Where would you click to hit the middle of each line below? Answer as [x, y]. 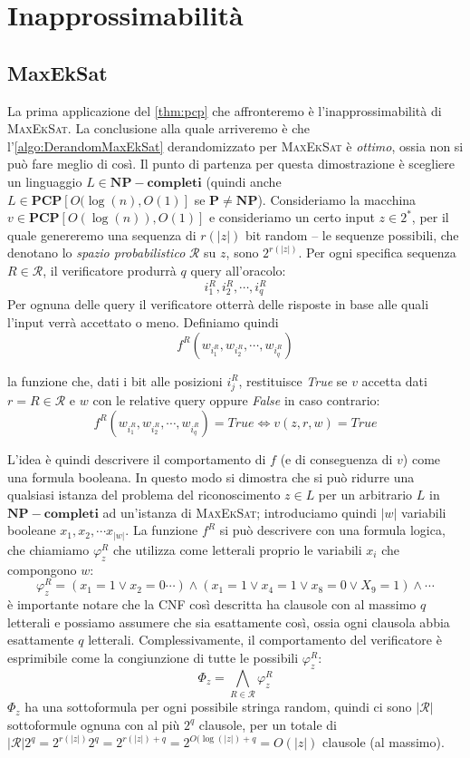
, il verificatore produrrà [110, 270]
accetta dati [394, 380]
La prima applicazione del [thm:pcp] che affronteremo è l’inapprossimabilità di [225, 110]
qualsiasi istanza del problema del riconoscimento [144, 495]
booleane [32, 530]
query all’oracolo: [238, 270]
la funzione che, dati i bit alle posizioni [115, 380]
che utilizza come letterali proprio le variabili [237, 549]
